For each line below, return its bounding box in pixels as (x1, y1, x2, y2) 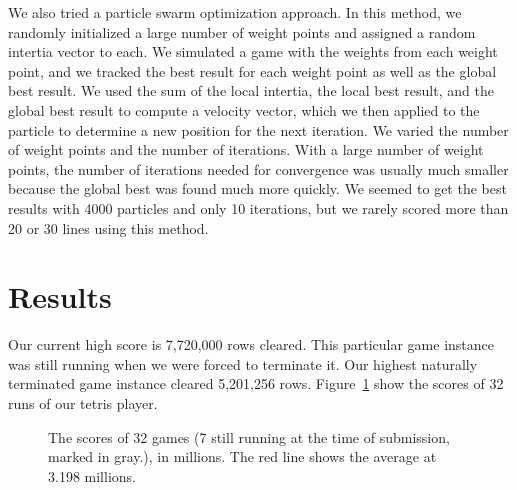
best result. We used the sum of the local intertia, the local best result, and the (8, 80, 494, 101)
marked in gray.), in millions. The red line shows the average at (48, 446, 437, 467)
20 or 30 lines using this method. (8, 217, 209, 238)
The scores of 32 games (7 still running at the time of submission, (48, 426, 450, 447)
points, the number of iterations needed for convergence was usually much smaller (8, 158, 509, 179)
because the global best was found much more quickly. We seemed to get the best (8, 178, 507, 199)
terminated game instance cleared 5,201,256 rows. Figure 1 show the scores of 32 (8, 373, 504, 394)
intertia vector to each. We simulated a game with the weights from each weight (8, 41, 498, 62)
